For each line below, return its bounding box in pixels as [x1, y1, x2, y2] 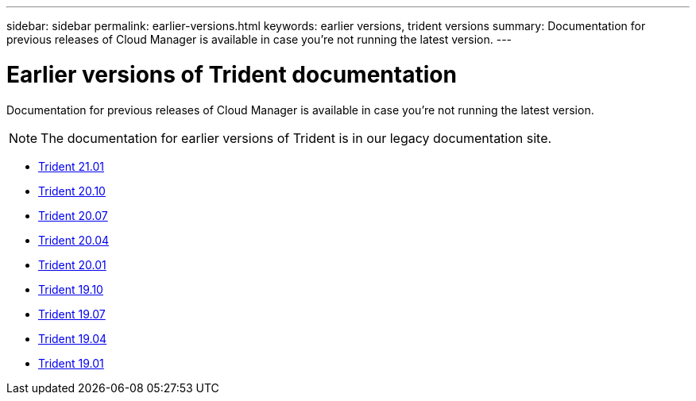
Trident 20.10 [38, 183, 106, 198]
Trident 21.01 [38, 159, 105, 173]
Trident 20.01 [38, 257, 106, 272]
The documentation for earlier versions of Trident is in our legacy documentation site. [41, 129, 552, 146]
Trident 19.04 [38, 331, 107, 345]
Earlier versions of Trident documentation [6, 60, 457, 88]
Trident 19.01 [38, 356, 104, 370]
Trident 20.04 [38, 233, 110, 247]
